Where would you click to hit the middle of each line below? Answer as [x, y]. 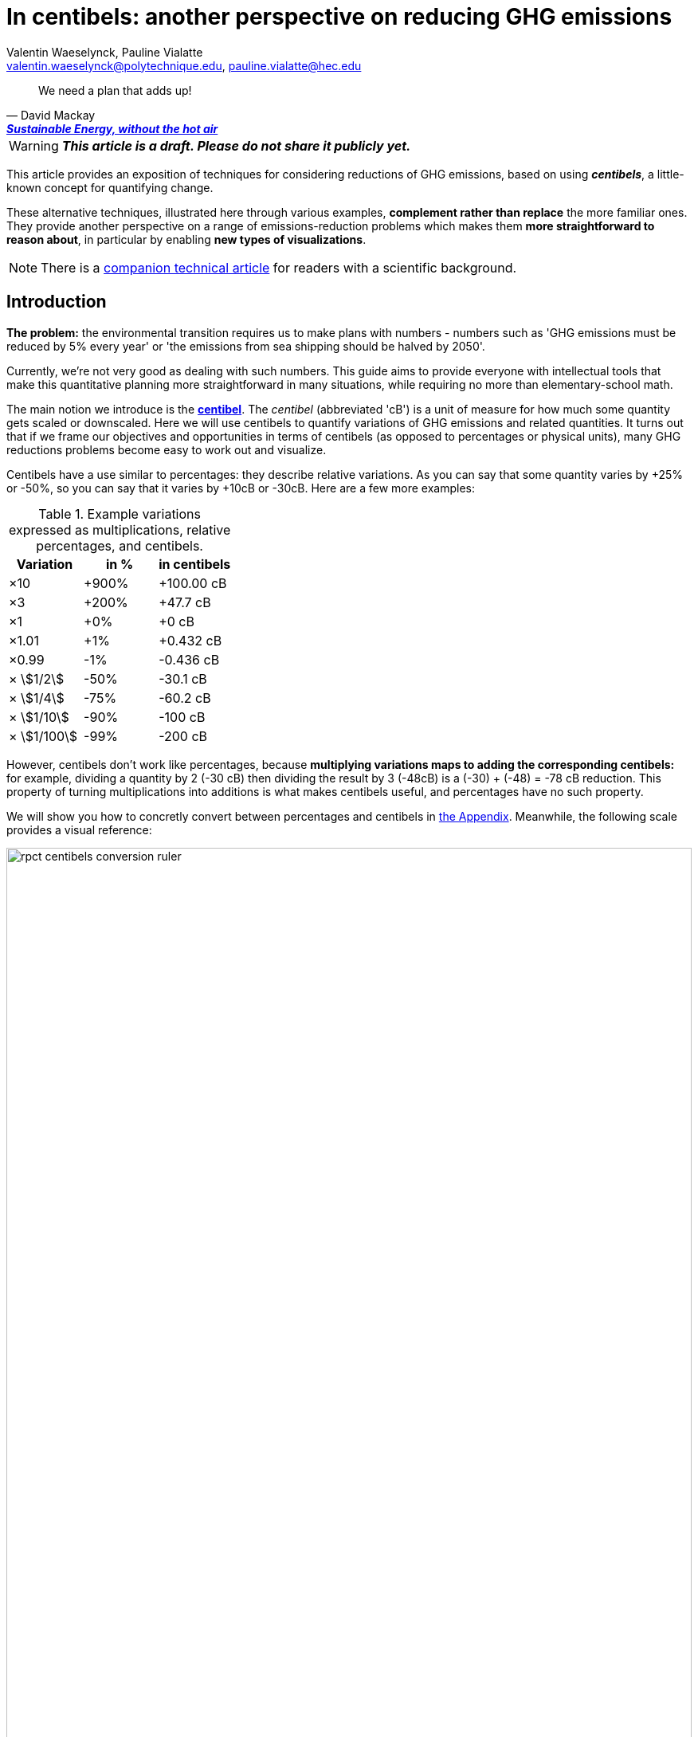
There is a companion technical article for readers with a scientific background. [279, 267]
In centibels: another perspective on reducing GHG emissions [339, 17]
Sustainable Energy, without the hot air [112, 128]
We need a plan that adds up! [115, 90]
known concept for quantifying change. [110, 187]
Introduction [57, 302]
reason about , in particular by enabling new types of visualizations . [186, 239]
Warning [34, 145]
